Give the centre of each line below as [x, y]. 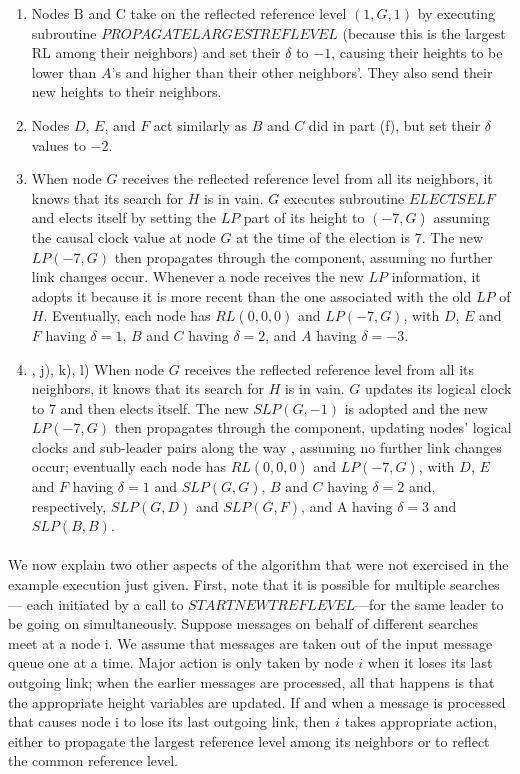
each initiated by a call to [105, 603]
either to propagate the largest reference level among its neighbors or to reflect [249, 740]
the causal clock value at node [123, 236]
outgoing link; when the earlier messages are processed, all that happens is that [251, 682]
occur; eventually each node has [128, 466]
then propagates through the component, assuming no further [303, 256]
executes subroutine [344, 197]
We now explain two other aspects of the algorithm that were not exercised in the [258, 564]
